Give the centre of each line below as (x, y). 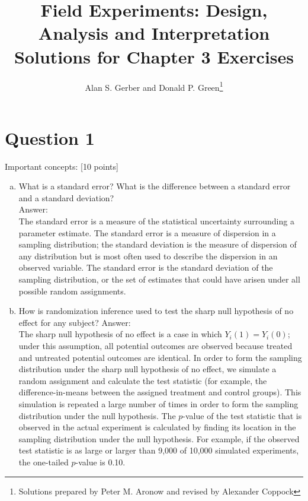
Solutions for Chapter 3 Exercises (154, 56)
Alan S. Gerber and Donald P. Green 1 (154, 86)
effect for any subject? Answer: (75, 322)
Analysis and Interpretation (154, 33)
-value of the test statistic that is (242, 415)
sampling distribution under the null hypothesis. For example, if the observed (159, 438)
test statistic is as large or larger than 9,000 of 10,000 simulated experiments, (159, 450)
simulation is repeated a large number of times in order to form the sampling (158, 403)
